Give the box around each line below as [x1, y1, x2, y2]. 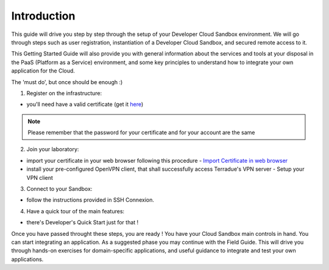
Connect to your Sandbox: [26, 185, 93, 193]
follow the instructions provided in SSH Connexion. [26, 196, 155, 204]
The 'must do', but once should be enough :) [11, 78, 123, 85]
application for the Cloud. [11, 67, 76, 74]
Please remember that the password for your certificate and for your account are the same [27, 129, 255, 137]
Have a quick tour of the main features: [26, 207, 125, 215]
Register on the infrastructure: [26, 89, 102, 97]
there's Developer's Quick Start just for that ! [26, 219, 139, 226]
